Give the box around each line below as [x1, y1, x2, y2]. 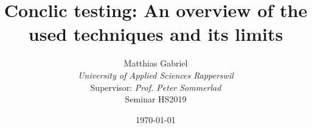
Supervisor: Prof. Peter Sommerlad [90, 80, 221, 93]
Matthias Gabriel [123, 57, 188, 69]
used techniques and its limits [28, 21, 283, 46]
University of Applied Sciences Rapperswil [78, 68, 234, 81]
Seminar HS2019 [125, 93, 187, 105]
